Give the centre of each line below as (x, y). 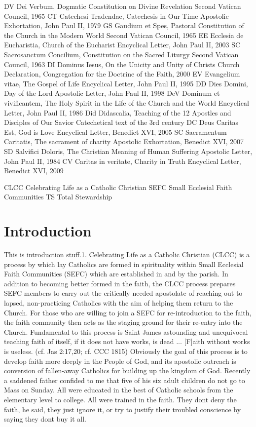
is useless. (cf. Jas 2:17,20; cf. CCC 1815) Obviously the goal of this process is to (126, 351)
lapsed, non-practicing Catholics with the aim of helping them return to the (119, 302)
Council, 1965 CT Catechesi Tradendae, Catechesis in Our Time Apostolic (116, 16)
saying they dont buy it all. (45, 419)
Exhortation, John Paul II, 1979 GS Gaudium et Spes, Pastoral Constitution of (124, 25)
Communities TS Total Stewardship (58, 197)
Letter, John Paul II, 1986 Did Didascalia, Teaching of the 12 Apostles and (118, 112)
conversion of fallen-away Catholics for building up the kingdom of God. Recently (127, 370)
